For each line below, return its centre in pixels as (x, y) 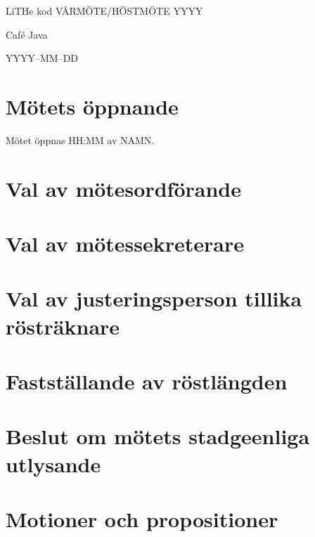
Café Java (27, 34)
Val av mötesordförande (123, 188)
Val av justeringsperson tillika (154, 298)
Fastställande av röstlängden (147, 381)
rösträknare (63, 326)
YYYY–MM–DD (42, 58)
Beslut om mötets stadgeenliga (158, 436)
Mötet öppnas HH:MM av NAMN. (80, 140)
